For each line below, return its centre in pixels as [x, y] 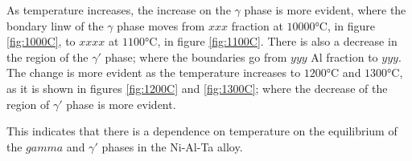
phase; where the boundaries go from [196, 56]
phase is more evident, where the [325, 10]
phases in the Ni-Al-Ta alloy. [172, 146]
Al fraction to [344, 56]
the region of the [47, 56]
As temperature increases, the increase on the [119, 10]
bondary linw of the [55, 25]
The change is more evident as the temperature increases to [154, 72]
